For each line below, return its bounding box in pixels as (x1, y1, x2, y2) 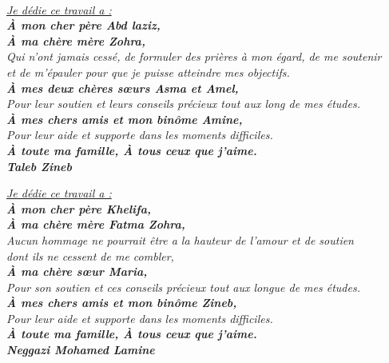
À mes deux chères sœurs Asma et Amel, (6, 79, 239, 96)
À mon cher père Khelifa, (6, 200, 151, 217)
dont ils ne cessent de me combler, (6, 247, 174, 264)
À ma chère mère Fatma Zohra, (6, 216, 185, 233)
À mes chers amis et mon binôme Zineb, (6, 294, 237, 311)
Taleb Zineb (6, 158, 72, 174)
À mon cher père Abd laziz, (6, 17, 161, 34)
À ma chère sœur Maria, (6, 263, 148, 280)
